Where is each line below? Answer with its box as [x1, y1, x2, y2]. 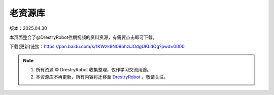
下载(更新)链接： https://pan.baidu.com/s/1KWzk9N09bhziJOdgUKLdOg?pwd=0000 [9, 43, 185, 50]
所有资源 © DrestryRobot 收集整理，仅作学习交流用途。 [36, 67, 152, 73]
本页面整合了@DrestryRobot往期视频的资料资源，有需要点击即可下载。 [9, 34, 157, 40]
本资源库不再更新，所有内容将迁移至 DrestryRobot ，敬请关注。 [36, 73, 168, 80]
